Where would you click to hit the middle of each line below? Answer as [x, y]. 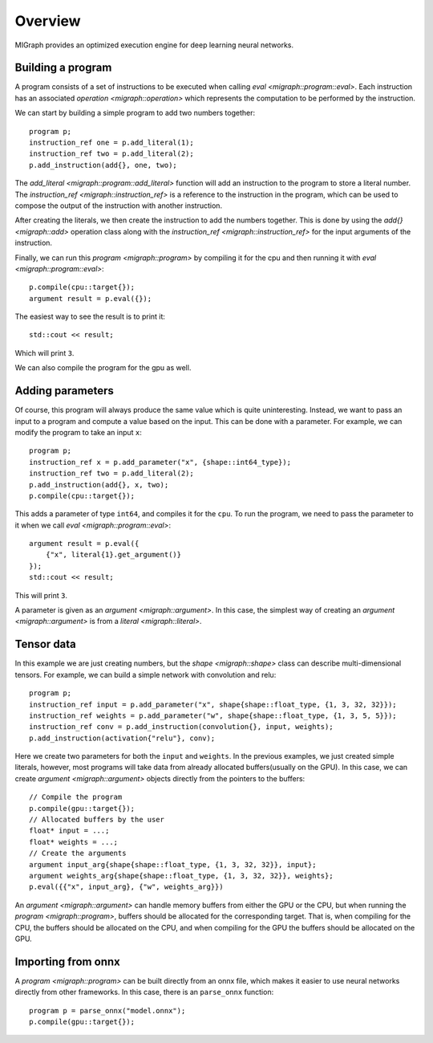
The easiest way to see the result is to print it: [90, 316]
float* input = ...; [69, 831]
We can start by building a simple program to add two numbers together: [135, 113]
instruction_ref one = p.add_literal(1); [111, 143]
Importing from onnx [67, 962]
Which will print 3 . [45, 352]
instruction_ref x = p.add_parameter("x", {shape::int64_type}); [160, 462]
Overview [48, 21]
